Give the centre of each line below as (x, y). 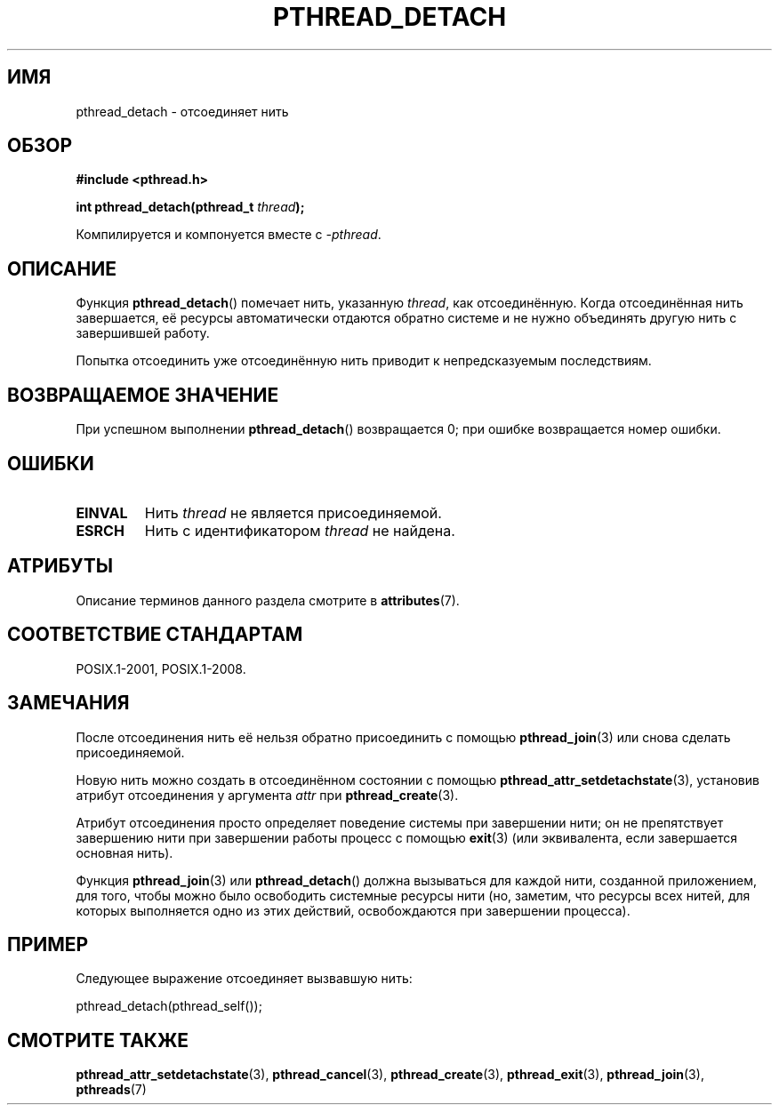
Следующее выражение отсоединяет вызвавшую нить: (244, 979)
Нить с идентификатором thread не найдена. (300, 530)
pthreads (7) (111, 1090)
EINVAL (102, 512)
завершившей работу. (143, 333)
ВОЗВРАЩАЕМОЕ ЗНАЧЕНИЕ (143, 395)
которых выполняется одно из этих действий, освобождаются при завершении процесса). (353, 910)
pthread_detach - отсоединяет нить (182, 111)
